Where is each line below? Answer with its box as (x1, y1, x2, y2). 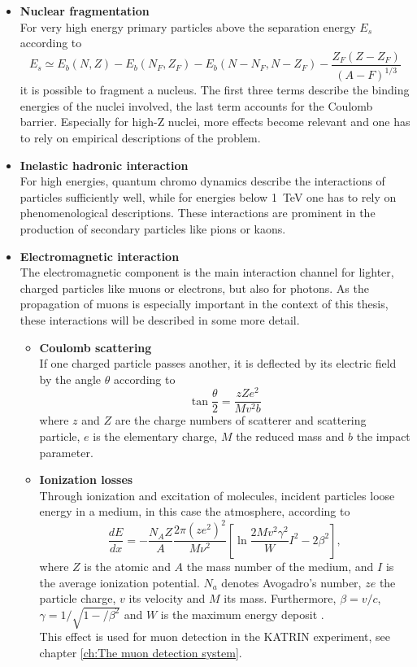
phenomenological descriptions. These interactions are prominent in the (20, 204, 376, 221)
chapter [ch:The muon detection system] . (39, 643, 242, 660)
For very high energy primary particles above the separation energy (20, 18, 356, 35)
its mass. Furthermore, (224, 590, 337, 607)
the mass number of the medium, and (186, 557, 374, 574)
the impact (356, 428, 410, 445)
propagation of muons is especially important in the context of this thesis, (20, 295, 389, 312)
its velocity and (128, 590, 206, 607)
